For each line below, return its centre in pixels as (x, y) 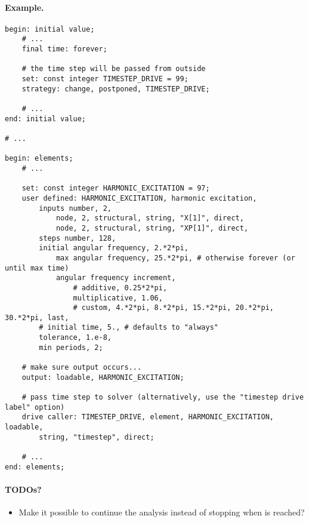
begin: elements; (39, 159)
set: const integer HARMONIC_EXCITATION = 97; (116, 188)
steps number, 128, (78, 238)
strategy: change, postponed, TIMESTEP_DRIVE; (116, 89)
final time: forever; (64, 49)
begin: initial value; (50, 29)
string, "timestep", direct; (97, 437)
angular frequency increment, (116, 278)
